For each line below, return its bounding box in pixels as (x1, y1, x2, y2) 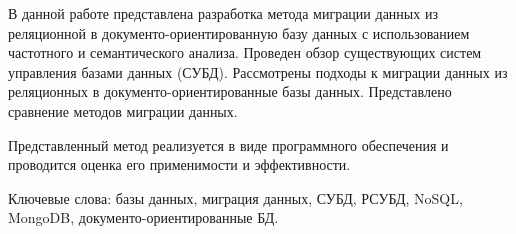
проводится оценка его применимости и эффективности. (8, 154, 351, 175)
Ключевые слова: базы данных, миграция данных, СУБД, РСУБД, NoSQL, (8, 187, 463, 208)
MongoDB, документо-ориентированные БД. (8, 207, 279, 228)
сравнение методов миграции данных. (8, 100, 238, 121)
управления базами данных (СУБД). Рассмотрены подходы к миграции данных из (8, 61, 508, 82)
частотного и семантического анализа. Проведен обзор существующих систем (8, 42, 482, 63)
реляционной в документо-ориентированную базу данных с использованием (8, 22, 470, 43)
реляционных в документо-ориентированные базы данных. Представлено (8, 81, 452, 102)
